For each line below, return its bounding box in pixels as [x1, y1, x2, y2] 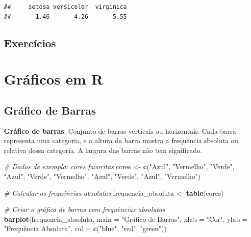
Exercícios [4, 35, 56, 50]
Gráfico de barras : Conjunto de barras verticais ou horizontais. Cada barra [4, 125, 236, 136]
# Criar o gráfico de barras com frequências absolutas [4, 204, 165, 214]
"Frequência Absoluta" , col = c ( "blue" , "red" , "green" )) [4, 223, 167, 234]
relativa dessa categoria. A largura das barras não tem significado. [4, 145, 202, 155]
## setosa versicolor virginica [4, 3, 127, 10]
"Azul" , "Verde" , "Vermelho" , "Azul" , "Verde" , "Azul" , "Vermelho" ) [4, 171, 201, 181]
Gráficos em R [4, 69, 103, 89]
